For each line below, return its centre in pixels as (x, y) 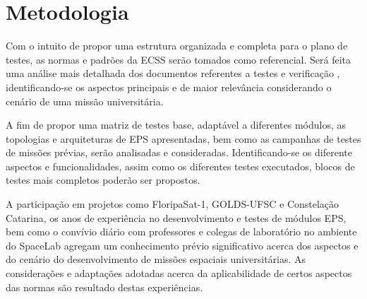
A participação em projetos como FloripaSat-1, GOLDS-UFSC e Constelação (173, 204)
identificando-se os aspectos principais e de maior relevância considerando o (169, 87)
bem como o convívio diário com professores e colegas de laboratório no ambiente (181, 231)
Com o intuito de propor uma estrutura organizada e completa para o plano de (177, 46)
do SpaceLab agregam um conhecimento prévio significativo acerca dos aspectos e (182, 245)
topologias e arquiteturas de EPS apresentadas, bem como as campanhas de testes (183, 138)
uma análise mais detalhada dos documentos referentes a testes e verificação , (173, 73)
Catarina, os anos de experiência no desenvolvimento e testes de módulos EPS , (176, 217)
